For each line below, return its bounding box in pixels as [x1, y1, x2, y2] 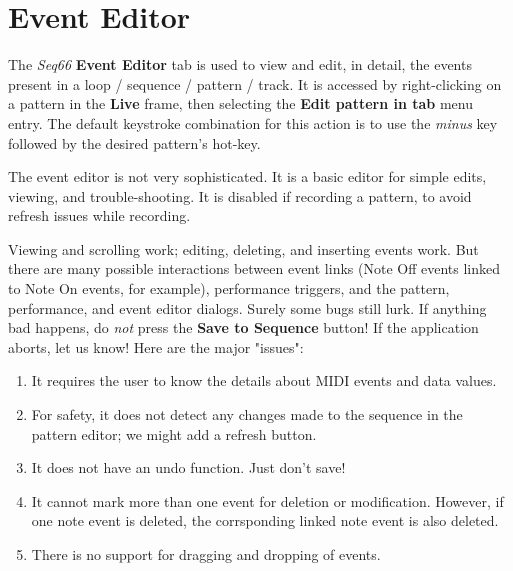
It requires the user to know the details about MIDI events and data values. [31, 370, 497, 391]
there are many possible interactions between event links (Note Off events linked [8, 258, 500, 279]
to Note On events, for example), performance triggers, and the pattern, [8, 278, 450, 299]
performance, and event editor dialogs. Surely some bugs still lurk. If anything [8, 297, 487, 318]
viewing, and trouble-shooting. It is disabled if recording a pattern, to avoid [8, 185, 472, 206]
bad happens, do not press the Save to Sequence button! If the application [8, 317, 479, 338]
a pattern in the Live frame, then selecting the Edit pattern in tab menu [8, 93, 473, 114]
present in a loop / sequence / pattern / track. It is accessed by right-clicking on [8, 73, 502, 94]
